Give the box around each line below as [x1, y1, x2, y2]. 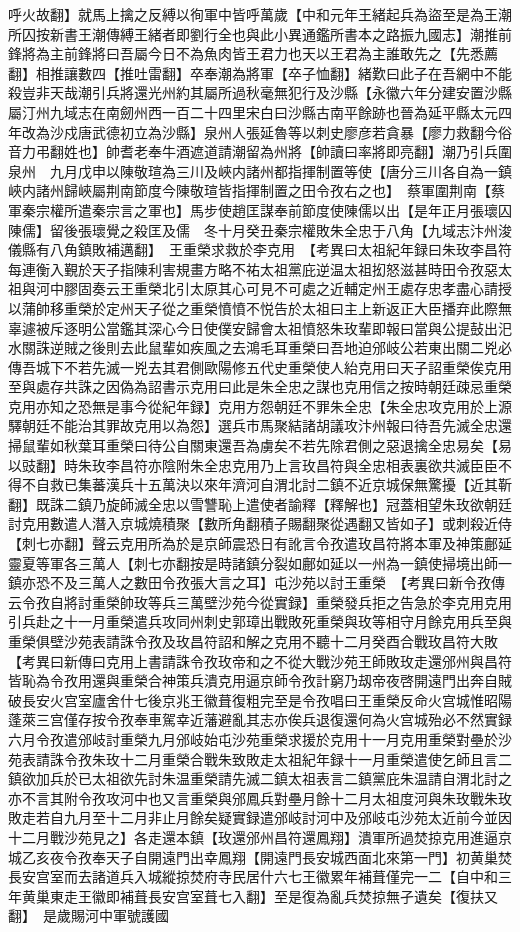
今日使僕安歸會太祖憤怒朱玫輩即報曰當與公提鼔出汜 [175, 317, 512, 338]
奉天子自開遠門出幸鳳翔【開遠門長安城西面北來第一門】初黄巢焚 [91, 846, 512, 867]
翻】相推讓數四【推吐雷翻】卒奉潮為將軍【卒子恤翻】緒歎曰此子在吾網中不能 [8, 62, 512, 83]
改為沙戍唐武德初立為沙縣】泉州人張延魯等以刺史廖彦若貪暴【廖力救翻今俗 [21, 121, 512, 142]
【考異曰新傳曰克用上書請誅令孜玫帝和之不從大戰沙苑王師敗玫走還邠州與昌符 [8, 650, 512, 671]
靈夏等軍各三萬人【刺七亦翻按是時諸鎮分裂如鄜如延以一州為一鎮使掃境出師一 [8, 552, 512, 573]
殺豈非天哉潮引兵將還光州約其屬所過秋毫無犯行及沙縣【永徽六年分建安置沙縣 [8, 82, 512, 103]
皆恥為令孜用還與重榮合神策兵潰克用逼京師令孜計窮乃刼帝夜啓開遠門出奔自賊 [8, 670, 512, 691]
